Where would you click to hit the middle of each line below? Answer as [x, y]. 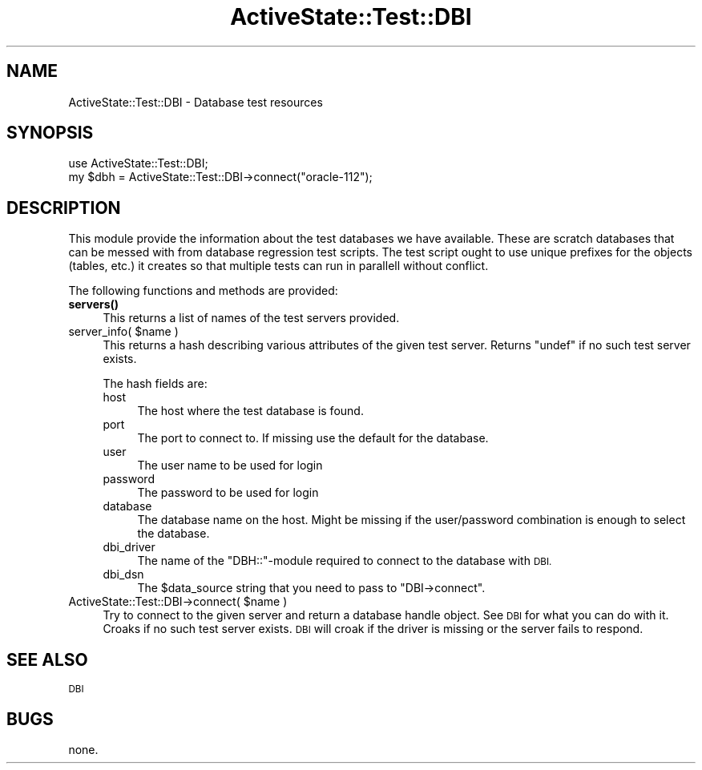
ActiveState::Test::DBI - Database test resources [196, 102]
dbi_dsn [123, 574]
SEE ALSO [47, 659]
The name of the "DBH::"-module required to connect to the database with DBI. [345, 561]
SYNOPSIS [50, 133]
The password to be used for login [228, 493]
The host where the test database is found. [250, 411]
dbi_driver [129, 547]
